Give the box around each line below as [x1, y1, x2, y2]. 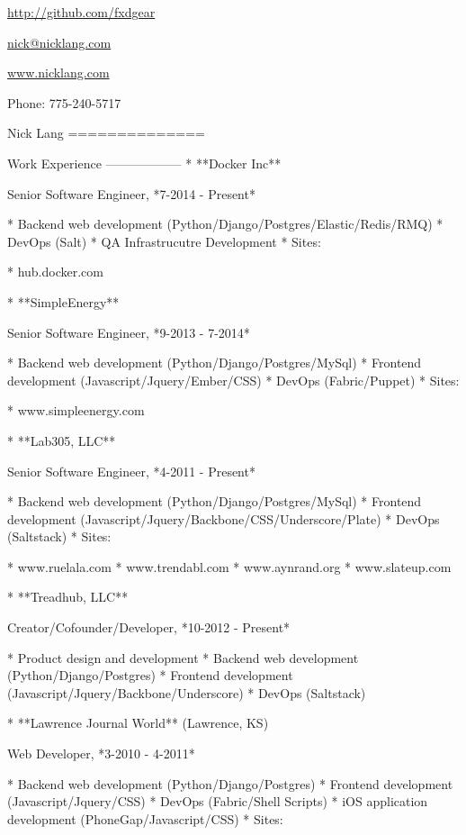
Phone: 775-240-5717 [7, 93, 121, 112]
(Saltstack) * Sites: [7, 527, 112, 546]
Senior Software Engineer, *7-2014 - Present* [7, 184, 255, 203]
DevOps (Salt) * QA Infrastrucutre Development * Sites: [7, 231, 321, 250]
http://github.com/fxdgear [7, 3, 156, 21]
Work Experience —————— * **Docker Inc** [7, 153, 282, 172]
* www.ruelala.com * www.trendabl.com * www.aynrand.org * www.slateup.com [7, 557, 452, 576]
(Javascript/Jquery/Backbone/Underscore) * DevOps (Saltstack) [7, 683, 366, 702]
